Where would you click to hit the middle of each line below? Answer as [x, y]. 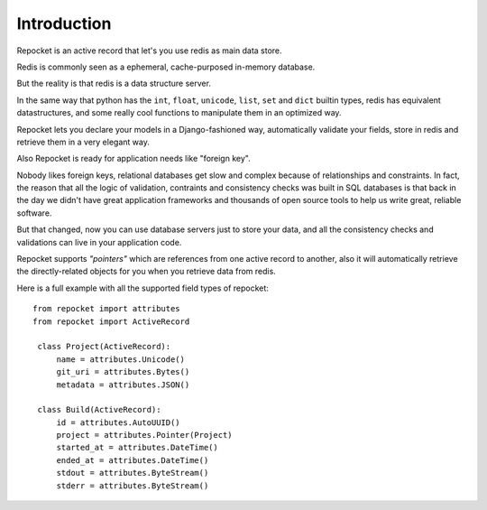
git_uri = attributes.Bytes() [123, 372]
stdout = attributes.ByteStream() [133, 473]
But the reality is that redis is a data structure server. [114, 83]
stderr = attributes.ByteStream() [133, 486]
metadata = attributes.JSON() [123, 385]
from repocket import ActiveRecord [111, 321]
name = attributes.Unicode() [120, 359]
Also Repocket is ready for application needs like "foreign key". [134, 159]
